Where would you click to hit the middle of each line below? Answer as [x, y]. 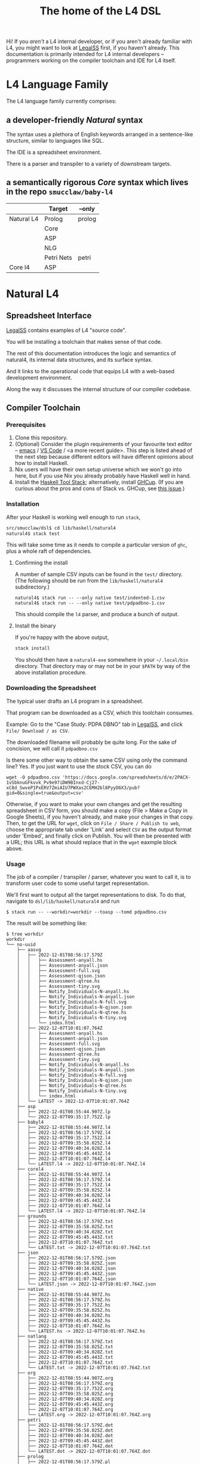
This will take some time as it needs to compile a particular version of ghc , [97, 545]
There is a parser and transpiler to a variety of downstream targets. [89, 164]
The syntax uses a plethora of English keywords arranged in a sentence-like [100, 134]
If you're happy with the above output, [62, 638]
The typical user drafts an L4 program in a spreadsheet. [75, 701]
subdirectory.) [32, 587]
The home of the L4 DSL [100, 11]
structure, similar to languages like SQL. [55, 140]
